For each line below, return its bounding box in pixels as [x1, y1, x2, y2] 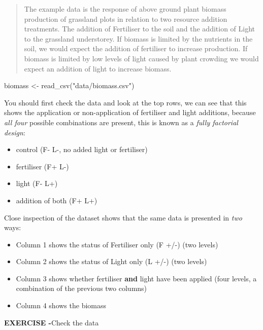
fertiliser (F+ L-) [16, 161, 69, 171]
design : [4, 127, 25, 137]
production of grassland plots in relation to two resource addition [24, 13, 227, 24]
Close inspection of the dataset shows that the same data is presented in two [4, 212, 242, 223]
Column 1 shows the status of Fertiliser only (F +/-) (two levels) [16, 239, 218, 249]
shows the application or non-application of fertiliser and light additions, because [4, 107, 256, 118]
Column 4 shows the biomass [16, 300, 107, 311]
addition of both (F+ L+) [16, 195, 97, 205]
